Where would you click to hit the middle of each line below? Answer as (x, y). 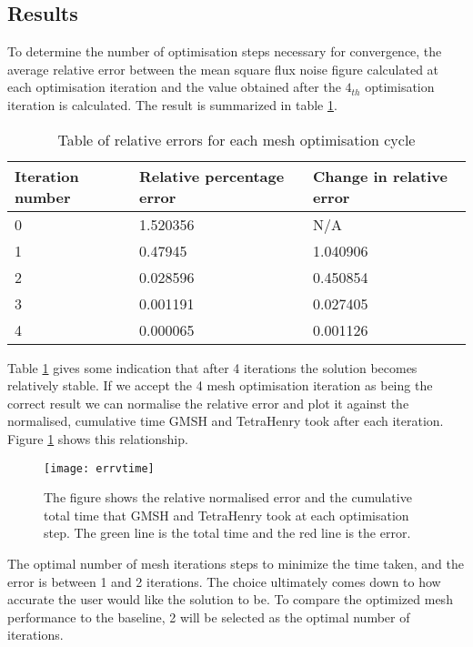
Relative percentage (212, 176)
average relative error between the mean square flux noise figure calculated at (223, 69)
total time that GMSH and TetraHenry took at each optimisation (226, 515)
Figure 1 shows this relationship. (98, 438)
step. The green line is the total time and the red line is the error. (227, 533)
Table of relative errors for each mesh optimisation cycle (236, 139)
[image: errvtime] (99, 468)
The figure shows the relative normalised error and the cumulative (228, 497)
